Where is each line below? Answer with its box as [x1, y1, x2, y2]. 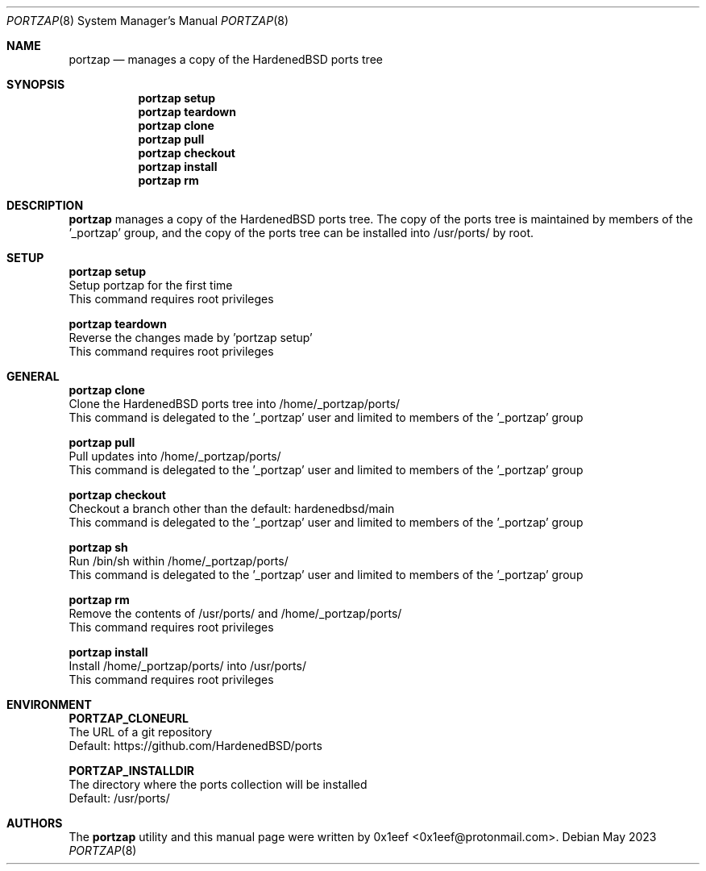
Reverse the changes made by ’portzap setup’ [69, 331, 313, 344]
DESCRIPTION [6, 198, 84, 212]
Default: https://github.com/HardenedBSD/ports [69, 739, 322, 752]
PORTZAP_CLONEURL [69, 711, 189, 725]
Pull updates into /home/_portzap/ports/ [69, 449, 281, 463]
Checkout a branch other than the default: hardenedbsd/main [69, 502, 395, 515]
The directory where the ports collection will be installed [69, 777, 368, 791]
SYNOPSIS [6, 77, 65, 91]
